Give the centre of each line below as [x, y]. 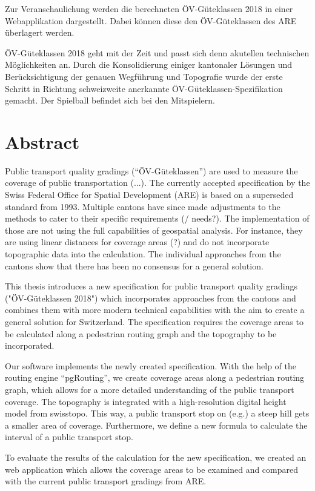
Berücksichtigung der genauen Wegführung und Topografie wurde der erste [144, 76]
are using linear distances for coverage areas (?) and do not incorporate [137, 242]
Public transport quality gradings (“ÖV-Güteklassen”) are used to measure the [151, 170]
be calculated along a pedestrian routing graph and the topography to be [141, 333]
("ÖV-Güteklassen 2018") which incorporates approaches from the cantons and [151, 298]
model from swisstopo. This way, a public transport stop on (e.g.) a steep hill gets [157, 413]
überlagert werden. [40, 32]
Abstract [42, 141]
